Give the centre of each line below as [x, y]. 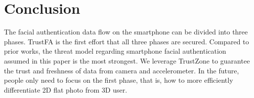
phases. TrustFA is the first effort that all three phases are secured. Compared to [127, 41]
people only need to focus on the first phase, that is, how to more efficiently [119, 80]
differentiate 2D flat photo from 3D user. [66, 89]
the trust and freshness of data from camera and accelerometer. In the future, [122, 70]
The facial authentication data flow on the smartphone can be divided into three [126, 32]
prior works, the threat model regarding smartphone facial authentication [115, 51]
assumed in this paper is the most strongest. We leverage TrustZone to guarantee [127, 60]
